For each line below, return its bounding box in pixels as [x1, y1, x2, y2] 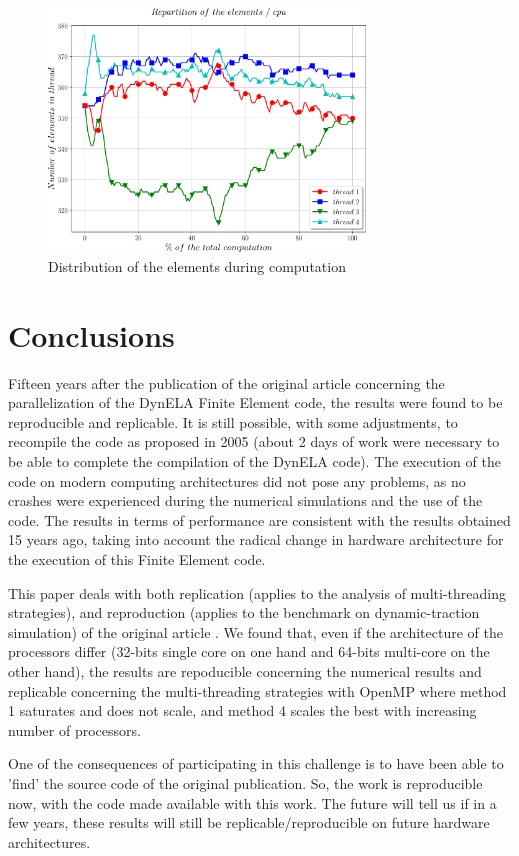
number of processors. [8, 719, 141, 740]
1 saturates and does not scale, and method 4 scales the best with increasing [8, 700, 477, 721]
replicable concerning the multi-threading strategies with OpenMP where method [8, 680, 507, 701]
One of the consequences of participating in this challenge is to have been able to [8, 753, 504, 774]
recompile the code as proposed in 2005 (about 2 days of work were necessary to [8, 431, 500, 452]
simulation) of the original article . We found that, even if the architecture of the [8, 621, 503, 642]
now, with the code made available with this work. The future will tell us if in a [8, 792, 497, 813]
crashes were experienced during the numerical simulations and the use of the [8, 490, 483, 511]
